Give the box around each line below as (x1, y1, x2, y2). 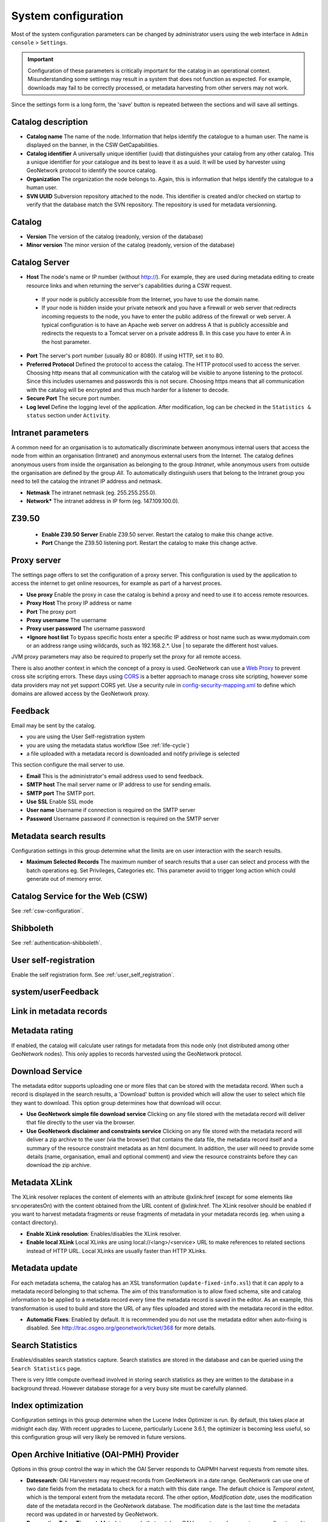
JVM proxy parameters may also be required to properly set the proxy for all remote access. (11, 653, 242, 661)
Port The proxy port (26, 608, 77, 615)
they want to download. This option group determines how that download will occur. (11, 1099, 222, 1106)
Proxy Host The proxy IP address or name (26, 600, 132, 607)
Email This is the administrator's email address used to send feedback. (26, 772, 204, 779)
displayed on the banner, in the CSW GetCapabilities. (26, 141, 159, 149)
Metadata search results (11, 831, 106, 841)
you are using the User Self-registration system (26, 733, 145, 740)
